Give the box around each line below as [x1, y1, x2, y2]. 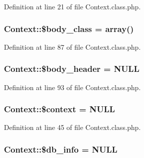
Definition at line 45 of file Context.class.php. [4, 122, 141, 132]
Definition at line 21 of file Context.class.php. [4, 1, 141, 11]
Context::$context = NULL [4, 103, 115, 115]
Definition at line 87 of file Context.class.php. [4, 41, 141, 52]
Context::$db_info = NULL [4, 143, 117, 155]
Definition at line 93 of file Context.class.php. [4, 82, 141, 92]
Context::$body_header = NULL [4, 63, 140, 75]
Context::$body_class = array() [4, 22, 134, 34]
